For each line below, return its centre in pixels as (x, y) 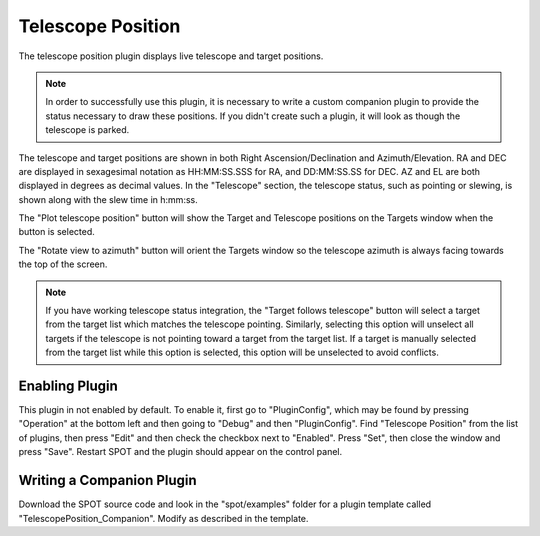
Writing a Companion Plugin (107, 480)
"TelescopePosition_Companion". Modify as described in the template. (163, 518)
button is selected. (56, 232)
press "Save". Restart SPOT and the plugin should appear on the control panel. (180, 452)
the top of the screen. (63, 264)
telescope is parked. (87, 130)
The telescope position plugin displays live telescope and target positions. (171, 56)
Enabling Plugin (68, 386)
